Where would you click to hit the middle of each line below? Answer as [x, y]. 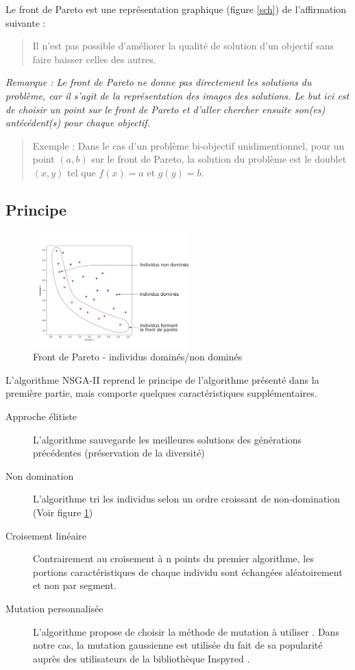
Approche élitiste [41, 416]
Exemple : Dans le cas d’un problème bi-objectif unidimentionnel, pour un [188, 145]
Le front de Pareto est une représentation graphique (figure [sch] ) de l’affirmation [176, 9]
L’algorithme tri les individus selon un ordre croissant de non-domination [187, 499]
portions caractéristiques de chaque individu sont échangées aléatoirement [188, 571]
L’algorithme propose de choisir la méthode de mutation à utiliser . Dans [186, 631]
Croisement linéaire [46, 535]
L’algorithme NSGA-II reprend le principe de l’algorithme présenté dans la [162, 379]
